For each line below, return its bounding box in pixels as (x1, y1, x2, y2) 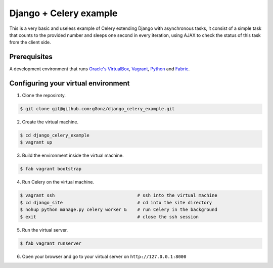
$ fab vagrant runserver (20, 240, 82, 246)
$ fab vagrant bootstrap (20, 166, 82, 172)
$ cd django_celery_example (20, 132, 89, 139)
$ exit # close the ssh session (20, 214, 199, 219)
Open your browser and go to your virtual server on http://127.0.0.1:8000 (22, 253, 187, 259)
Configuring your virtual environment (9, 79, 130, 88)
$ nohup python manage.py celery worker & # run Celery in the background (20, 207, 217, 212)
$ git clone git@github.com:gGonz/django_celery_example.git (20, 106, 175, 112)
